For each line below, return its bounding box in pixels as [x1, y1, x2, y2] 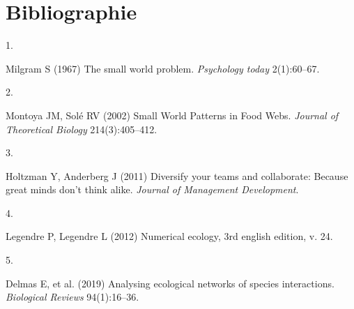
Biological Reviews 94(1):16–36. [6, 289, 139, 304]
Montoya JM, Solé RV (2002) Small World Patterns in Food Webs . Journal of [6, 107, 339, 122]
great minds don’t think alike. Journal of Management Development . [6, 182, 299, 197]
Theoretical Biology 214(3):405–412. [6, 121, 157, 136]
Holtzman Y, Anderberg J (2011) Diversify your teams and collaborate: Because [6, 168, 348, 183]
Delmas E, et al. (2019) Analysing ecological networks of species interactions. [6, 276, 334, 290]
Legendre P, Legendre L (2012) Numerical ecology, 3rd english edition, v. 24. [6, 229, 333, 243]
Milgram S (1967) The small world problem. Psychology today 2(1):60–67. [6, 61, 320, 75]
